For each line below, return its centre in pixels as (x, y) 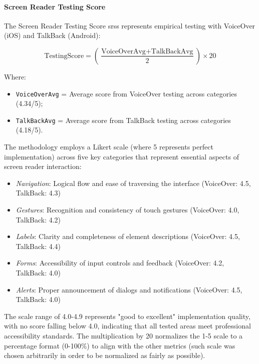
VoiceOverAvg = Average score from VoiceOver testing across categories (126, 93)
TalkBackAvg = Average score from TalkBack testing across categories (123, 120)
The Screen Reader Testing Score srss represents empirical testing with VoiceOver (130, 25)
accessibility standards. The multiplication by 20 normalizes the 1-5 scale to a (123, 335)
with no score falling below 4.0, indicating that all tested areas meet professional (127, 326)
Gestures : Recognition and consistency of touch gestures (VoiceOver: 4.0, (127, 210)
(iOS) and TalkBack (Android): (52, 35)
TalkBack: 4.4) (38, 246)
